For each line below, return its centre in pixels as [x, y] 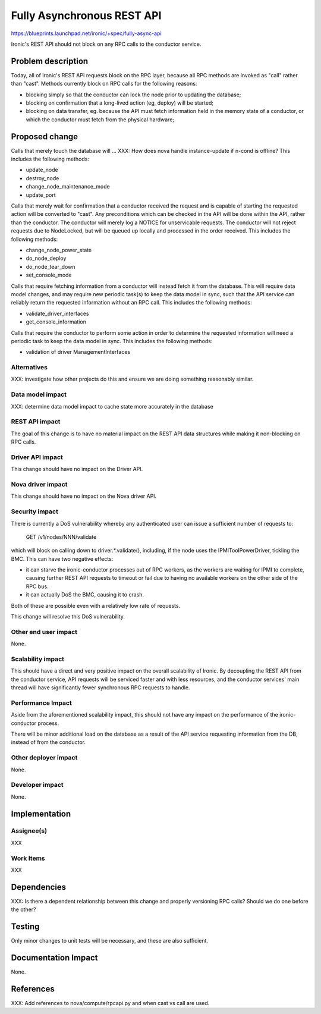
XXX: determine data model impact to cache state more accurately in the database [112, 406]
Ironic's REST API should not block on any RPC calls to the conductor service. [106, 44]
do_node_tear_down [51, 266]
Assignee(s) [29, 831]
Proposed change [45, 136]
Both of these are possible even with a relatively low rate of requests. [96, 605]
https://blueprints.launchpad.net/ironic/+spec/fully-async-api [86, 33]
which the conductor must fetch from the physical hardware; [100, 120]
